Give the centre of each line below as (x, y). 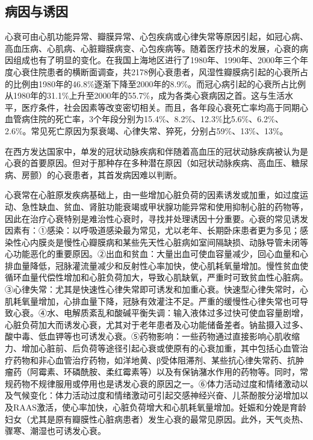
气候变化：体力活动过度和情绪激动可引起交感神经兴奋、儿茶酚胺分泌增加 (156, 395)
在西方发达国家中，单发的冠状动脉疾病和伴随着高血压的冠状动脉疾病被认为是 (156, 151)
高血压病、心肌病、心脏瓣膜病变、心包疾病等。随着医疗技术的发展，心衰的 (152, 48)
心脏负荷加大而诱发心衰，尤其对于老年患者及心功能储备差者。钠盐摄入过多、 (156, 324)
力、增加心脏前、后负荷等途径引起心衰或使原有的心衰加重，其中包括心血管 (152, 348)
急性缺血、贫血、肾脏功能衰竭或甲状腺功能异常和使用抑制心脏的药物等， (165, 206)
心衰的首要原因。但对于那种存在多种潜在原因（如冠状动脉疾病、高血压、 (148, 163)
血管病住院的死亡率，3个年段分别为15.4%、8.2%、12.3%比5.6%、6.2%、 (144, 119)
